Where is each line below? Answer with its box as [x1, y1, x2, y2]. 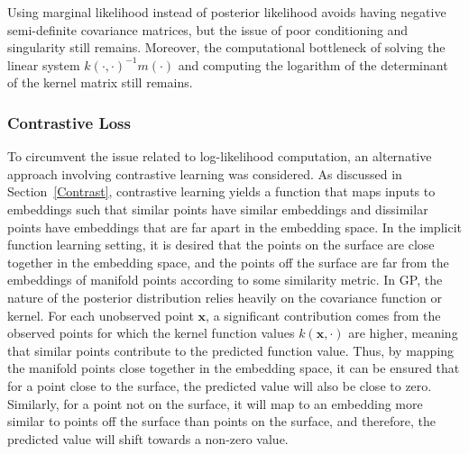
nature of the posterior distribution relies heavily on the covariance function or [7, 287, 442, 306]
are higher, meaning [348, 323, 458, 342]
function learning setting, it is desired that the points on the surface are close [7, 235, 435, 254]
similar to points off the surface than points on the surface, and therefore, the [7, 412, 437, 431]
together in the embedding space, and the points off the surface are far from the [7, 252, 449, 271]
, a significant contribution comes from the [206, 305, 441, 324]
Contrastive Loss [7, 111, 131, 133]
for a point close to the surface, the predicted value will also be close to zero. [7, 376, 432, 395]
